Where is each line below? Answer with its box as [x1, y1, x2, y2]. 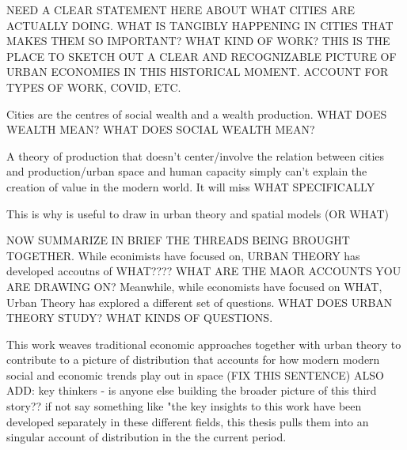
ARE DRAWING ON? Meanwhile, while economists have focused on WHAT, [6, 278, 382, 294]
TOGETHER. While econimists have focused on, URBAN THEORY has [6, 247, 360, 263]
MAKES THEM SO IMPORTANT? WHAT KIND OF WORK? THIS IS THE [6, 32, 390, 49]
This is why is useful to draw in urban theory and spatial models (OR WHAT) [6, 205, 390, 221]
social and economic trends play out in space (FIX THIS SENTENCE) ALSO [6, 366, 384, 383]
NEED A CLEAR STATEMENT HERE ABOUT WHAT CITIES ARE [6, 2, 356, 17]
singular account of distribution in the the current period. [6, 429, 287, 445]
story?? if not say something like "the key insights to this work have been [6, 398, 362, 414]
